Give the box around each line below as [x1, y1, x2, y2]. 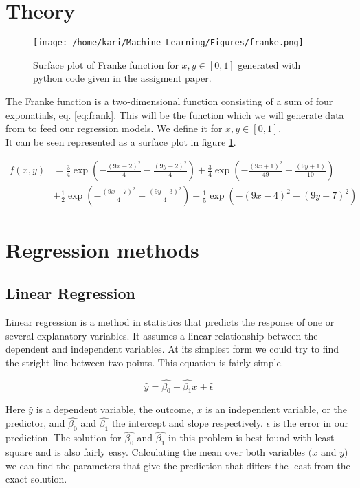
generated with [238, 57, 301, 71]
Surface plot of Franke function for [33, 57, 179, 71]
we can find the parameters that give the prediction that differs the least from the [5, 458, 350, 472]
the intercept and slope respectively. [111, 416, 263, 430]
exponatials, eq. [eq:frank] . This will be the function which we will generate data [5, 107, 344, 122]
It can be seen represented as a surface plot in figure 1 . [5, 134, 236, 148]
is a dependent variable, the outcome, [36, 402, 194, 417]
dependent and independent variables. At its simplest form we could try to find [5, 342, 339, 356]
